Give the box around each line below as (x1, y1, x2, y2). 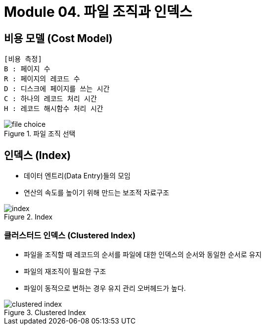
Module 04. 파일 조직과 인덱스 (4, 3, 192, 20)
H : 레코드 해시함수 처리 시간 (4, 105, 103, 113)
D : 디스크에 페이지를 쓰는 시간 (4, 85, 110, 93)
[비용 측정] (4, 55, 42, 63)
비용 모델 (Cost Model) (4, 32, 113, 45)
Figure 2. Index (4, 213, 53, 221)
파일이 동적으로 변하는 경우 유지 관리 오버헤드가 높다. (24, 283, 186, 292)
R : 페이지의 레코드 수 (4, 75, 80, 83)
